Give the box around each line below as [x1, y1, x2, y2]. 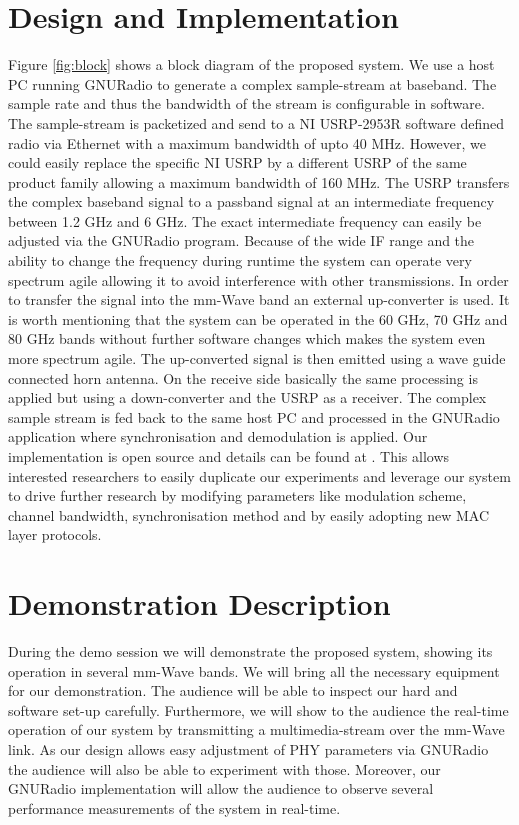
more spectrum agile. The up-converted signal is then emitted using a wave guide [8, 348, 506, 369]
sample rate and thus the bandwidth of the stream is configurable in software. [8, 93, 485, 114]
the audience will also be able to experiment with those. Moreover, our [8, 758, 441, 779]
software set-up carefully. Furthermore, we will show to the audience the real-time [8, 699, 509, 720]
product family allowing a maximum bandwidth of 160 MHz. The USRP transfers [8, 171, 510, 192]
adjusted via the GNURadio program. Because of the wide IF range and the [8, 230, 475, 251]
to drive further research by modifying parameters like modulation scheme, [8, 485, 467, 506]
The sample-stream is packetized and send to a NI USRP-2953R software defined [8, 112, 505, 133]
